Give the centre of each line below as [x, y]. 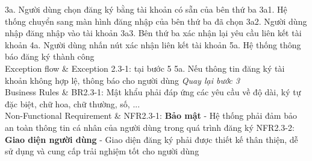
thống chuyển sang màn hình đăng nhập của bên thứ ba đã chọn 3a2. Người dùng [156, 21]
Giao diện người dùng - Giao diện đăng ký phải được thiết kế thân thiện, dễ [151, 139]
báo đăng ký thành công [50, 56]
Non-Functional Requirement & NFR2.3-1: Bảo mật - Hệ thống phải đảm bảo [151, 115]
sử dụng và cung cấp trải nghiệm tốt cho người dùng [102, 151]
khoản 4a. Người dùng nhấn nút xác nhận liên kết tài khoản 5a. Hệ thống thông [153, 44]
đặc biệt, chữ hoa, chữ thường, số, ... [73, 103]
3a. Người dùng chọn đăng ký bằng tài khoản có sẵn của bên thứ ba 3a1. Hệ [146, 9]
